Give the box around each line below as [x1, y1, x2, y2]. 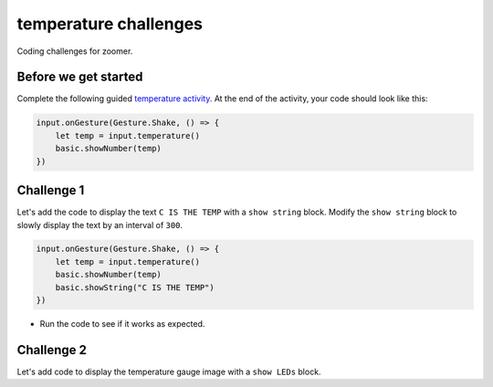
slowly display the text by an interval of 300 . [16, 219, 183, 230]
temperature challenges [16, 14, 204, 34]
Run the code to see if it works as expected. [39, 319, 205, 329]
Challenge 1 [16, 183, 85, 198]
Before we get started [16, 69, 143, 85]
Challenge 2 [16, 342, 87, 358]
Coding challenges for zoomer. [16, 46, 133, 57]
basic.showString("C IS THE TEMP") [55, 282, 215, 292]
